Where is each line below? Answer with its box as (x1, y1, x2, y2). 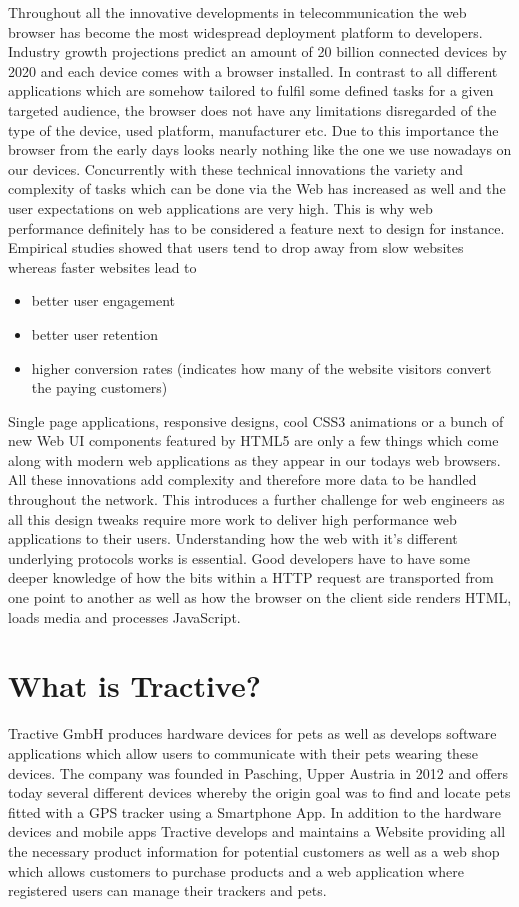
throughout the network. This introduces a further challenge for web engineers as (8, 489, 505, 510)
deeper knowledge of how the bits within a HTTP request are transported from (8, 567, 494, 588)
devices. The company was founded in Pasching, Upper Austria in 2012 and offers (8, 762, 509, 783)
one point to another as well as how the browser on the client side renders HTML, (8, 587, 512, 608)
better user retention (31, 323, 158, 344)
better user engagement (31, 290, 176, 311)
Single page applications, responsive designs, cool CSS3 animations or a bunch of (8, 410, 504, 431)
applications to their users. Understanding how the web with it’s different (8, 528, 458, 549)
